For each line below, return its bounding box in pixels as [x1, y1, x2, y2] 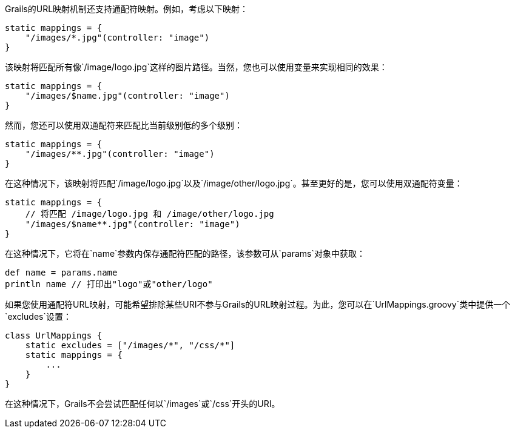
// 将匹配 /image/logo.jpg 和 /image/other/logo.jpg [25, 209, 274, 219]
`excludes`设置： [5, 311, 72, 322]
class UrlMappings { [5, 331, 103, 340]
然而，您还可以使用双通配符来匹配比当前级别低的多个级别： [5, 120, 243, 130]
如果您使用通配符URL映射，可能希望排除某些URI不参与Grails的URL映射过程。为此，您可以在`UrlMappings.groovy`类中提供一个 [5, 299, 511, 309]
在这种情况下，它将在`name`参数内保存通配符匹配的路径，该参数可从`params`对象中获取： [5, 248, 365, 259]
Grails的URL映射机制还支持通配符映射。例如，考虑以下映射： [5, 4, 249, 14]
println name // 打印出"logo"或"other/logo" [5, 279, 213, 289]
